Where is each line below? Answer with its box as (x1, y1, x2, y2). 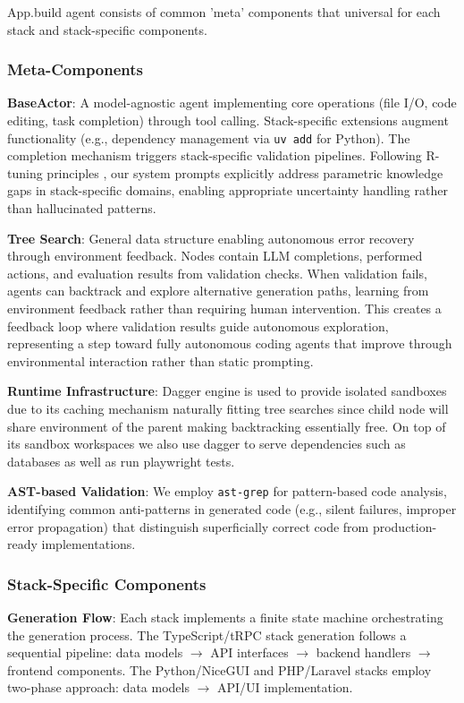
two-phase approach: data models (7, 678, 190, 697)
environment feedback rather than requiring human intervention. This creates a (7, 299, 442, 317)
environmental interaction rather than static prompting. (7, 351, 314, 370)
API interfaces (210, 643, 289, 662)
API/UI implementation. (217, 678, 353, 697)
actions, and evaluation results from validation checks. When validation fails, (7, 263, 427, 282)
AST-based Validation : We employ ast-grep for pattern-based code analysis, (7, 482, 447, 501)
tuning (7, 163, 43, 182)
